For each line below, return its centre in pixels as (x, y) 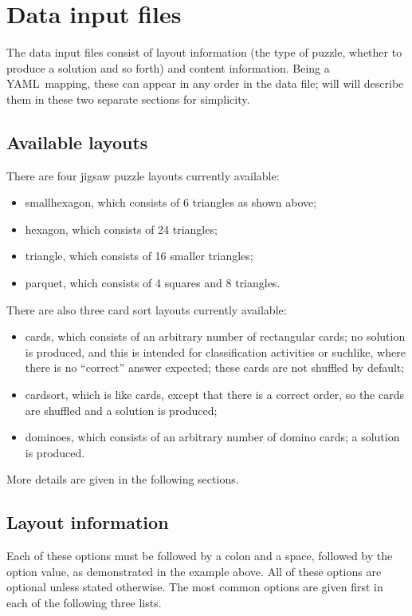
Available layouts (77, 142)
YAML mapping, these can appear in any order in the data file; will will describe (205, 83)
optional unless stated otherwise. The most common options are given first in (195, 587)
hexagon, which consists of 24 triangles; (121, 229)
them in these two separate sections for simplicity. (128, 99)
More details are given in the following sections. (123, 479)
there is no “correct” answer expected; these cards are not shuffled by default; (215, 367)
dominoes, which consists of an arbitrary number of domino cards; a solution (212, 437)
